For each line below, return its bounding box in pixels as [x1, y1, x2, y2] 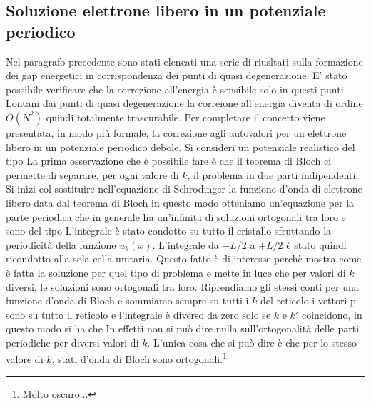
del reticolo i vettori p [260, 293, 356, 308]
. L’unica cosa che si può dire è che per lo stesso [147, 334, 357, 349]
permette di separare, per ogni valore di [6, 167, 179, 182]
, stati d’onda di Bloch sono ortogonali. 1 [51, 349, 227, 366]
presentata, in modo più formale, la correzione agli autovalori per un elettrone [6, 125, 347, 140]
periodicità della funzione [6, 237, 116, 252]
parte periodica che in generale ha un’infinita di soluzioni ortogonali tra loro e [6, 209, 346, 224]
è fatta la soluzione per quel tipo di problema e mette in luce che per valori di [6, 265, 346, 280]
